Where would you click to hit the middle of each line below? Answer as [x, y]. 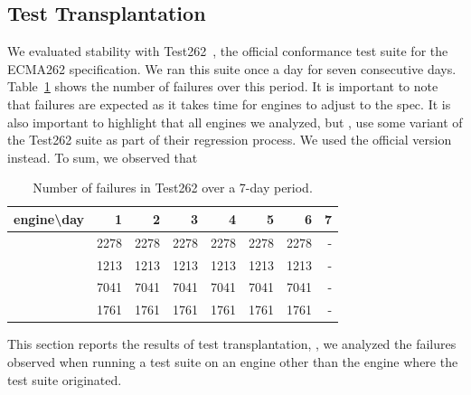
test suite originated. [65, 379]
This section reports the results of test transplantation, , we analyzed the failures [232, 344]
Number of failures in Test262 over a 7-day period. [173, 188]
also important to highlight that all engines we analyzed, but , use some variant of [235, 122]
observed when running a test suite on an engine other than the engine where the [233, 362]
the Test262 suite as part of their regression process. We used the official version [230, 140]
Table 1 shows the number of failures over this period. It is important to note [223, 86]
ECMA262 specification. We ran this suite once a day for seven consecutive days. [232, 68]
